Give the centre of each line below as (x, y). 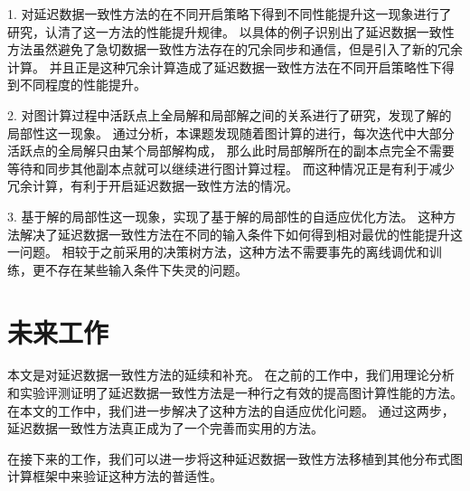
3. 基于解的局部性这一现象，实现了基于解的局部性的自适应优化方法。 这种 (226, 216)
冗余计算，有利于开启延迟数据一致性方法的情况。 (153, 186)
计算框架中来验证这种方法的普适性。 (115, 476)
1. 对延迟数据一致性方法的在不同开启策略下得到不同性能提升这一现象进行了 (230, 14)
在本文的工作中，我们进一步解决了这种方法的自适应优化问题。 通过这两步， (231, 410)
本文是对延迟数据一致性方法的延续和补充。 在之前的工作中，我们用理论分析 (231, 375)
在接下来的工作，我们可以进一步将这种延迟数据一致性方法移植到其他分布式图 (235, 458)
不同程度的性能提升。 (83, 85)
